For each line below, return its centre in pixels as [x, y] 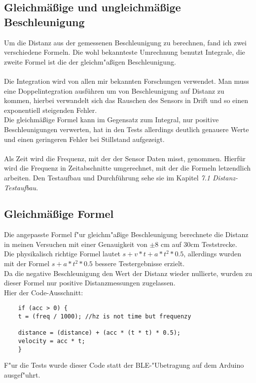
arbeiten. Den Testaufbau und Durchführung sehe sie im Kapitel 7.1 [107, 177]
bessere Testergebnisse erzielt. [140, 263]
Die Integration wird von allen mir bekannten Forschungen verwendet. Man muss [127, 81]
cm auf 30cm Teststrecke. [199, 244]
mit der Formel [27, 263]
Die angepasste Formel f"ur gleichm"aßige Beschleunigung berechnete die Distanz [126, 234]
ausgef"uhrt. [22, 374]
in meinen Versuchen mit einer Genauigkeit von [76, 244]
